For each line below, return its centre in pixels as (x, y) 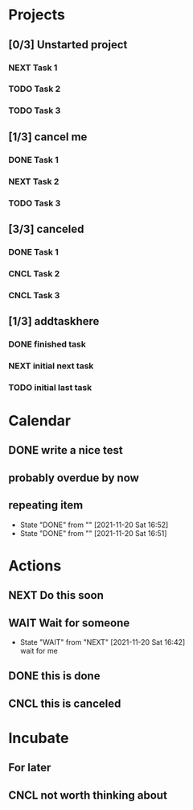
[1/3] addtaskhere (54, 321)
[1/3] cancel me (48, 137)
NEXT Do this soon (56, 595)
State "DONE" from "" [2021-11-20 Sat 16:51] (93, 533)
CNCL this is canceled (65, 703)
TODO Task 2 (35, 89)
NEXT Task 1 (33, 68)
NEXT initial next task (51, 366)
